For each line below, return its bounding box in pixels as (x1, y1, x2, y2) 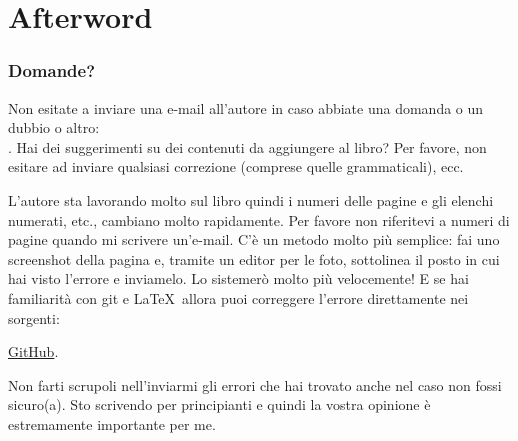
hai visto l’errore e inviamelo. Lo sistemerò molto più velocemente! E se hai (8, 268, 469, 289)
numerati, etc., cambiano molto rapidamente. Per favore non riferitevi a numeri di (8, 209, 510, 230)
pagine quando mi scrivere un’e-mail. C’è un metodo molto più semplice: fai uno (8, 229, 500, 250)
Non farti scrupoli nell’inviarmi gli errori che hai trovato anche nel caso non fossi (8, 374, 502, 395)
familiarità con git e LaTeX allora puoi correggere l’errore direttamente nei (8, 287, 469, 308)
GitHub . (8, 341, 59, 362)
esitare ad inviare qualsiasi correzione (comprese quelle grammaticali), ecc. (8, 156, 464, 177)
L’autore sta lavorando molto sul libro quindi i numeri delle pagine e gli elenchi (8, 189, 494, 210)
